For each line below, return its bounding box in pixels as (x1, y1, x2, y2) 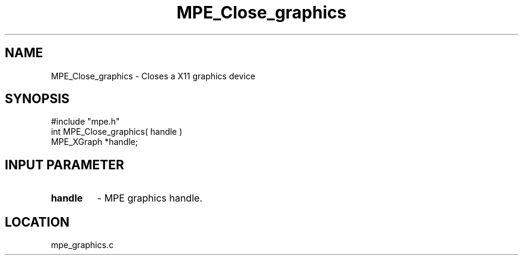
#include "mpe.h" (51, 116, 120, 127)
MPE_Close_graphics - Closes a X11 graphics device (51, 70, 256, 81)
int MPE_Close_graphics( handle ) (51, 126, 183, 137)
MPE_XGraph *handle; (51, 137, 138, 147)
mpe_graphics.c (51, 240, 114, 250)
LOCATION (5, 214, 70, 230)
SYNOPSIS (5, 91, 70, 107)
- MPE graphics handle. (97, 192, 202, 205)
